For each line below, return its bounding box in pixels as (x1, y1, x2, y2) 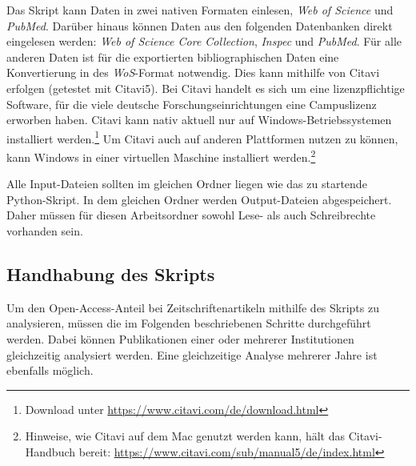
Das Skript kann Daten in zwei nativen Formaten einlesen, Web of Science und (6, 2, 394, 18)
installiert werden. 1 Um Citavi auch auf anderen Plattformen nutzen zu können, (6, 127, 398, 147)
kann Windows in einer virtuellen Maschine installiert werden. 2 (6, 147, 316, 165)
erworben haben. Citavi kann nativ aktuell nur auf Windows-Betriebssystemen (6, 111, 392, 128)
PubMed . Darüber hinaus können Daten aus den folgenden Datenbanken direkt (6, 17, 393, 34)
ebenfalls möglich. (6, 362, 94, 379)
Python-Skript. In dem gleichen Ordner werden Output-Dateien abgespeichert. (6, 191, 392, 207)
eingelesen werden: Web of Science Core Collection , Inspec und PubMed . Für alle (6, 33, 402, 50)
